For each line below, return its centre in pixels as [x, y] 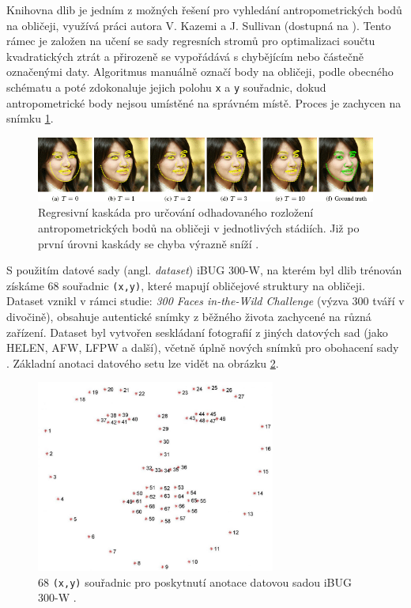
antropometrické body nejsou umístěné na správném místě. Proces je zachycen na [204, 102]
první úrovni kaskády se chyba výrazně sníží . [149, 243]
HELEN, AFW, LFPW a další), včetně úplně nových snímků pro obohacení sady [203, 347]
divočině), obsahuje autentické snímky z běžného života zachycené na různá [189, 316]
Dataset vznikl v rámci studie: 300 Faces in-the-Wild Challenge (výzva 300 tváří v [205, 301]
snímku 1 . [30, 118]
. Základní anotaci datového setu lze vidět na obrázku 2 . [143, 363]
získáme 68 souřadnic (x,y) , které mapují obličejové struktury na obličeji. [186, 285]
